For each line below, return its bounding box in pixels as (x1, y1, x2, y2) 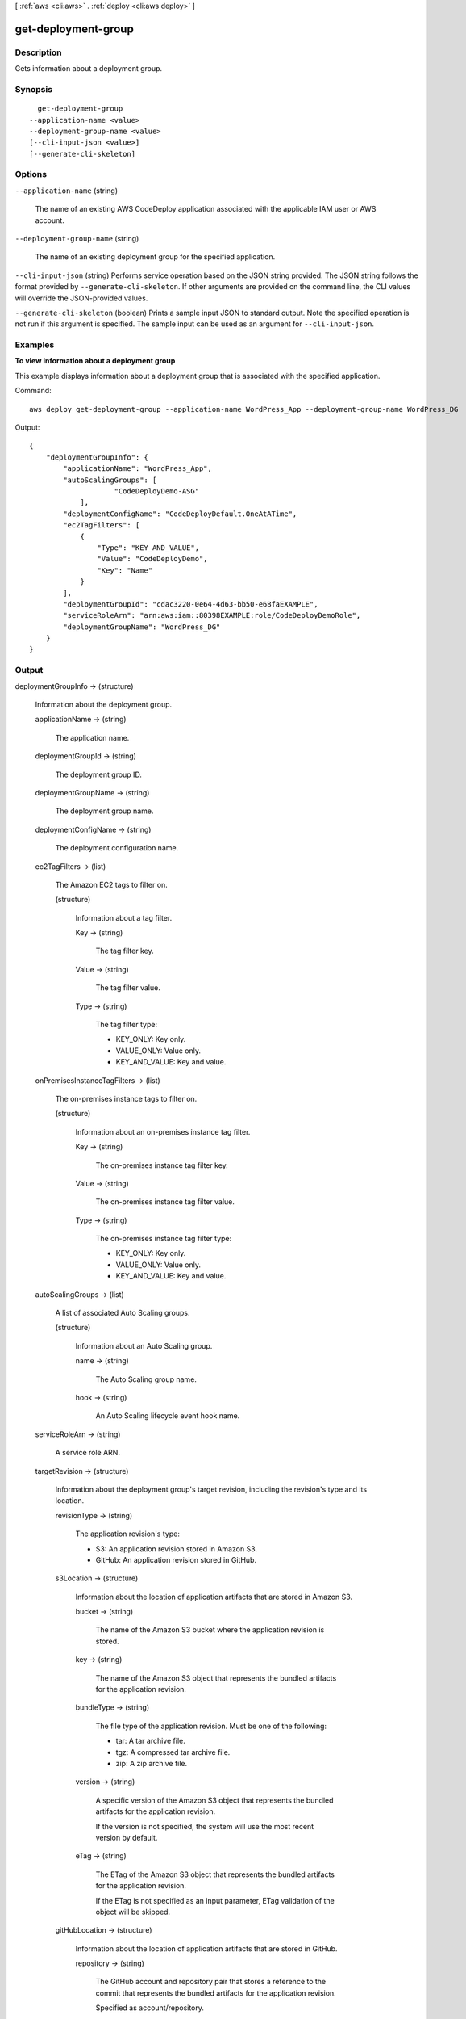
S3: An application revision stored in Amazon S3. (95, 1543, 258, 1554)
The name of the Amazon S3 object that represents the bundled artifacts (95, 1673, 337, 1683)
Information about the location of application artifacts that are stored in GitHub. (75, 1943, 338, 1954)
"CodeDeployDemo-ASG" (114, 486, 200, 496)
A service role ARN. (55, 1448, 121, 1458)
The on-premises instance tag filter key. (95, 1160, 229, 1170)
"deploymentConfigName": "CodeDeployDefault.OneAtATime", (63, 509, 297, 518)
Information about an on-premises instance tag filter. (75, 1127, 251, 1136)
